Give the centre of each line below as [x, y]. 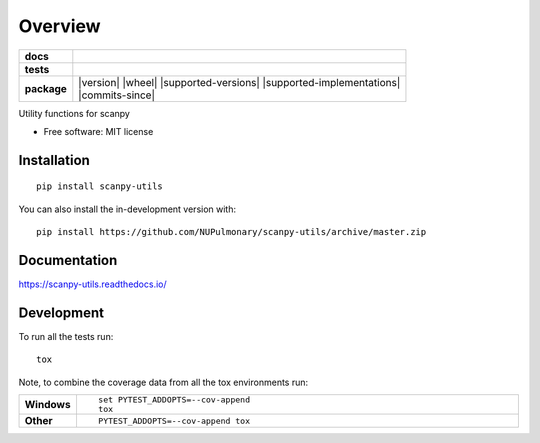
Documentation [68, 260]
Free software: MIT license [98, 131]
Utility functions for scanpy [74, 113]
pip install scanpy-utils [100, 186]
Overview [59, 26]
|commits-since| [116, 95]
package [45, 88]
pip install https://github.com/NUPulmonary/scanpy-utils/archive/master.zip [231, 232]
